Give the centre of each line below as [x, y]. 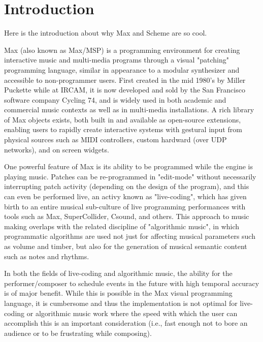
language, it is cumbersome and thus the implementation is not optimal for [121, 303]
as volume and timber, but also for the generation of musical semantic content [126, 246]
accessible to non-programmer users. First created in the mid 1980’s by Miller [125, 80]
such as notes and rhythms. [47, 256]
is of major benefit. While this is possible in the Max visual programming [118, 293]
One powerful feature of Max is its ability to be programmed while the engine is [128, 166]
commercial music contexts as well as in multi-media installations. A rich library [129, 110]
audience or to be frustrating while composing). [78, 333]
